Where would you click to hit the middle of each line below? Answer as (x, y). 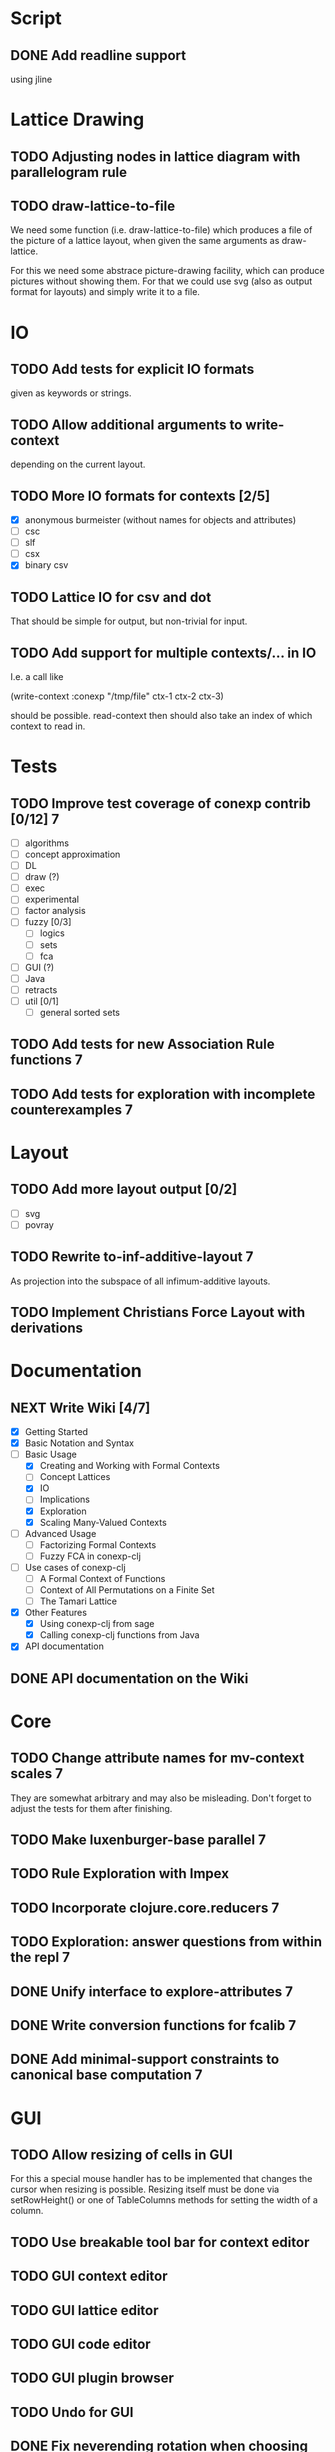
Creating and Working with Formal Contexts (129, 1466)
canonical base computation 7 (106, 2075)
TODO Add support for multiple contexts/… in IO (163, 652)
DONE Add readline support (98, 55)
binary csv (46, 565)
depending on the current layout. (78, 464)
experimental (52, 899)
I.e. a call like (37, 676)
